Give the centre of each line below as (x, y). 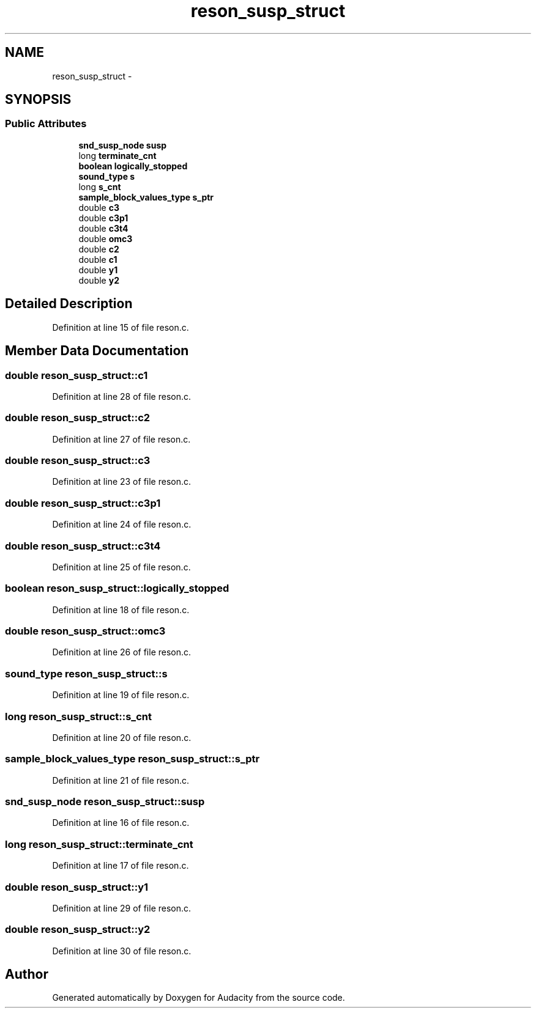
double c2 (99, 249)
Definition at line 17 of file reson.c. (121, 866)
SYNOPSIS (38, 100)
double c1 (98, 259)
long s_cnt (100, 186)
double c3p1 (103, 218)
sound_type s (107, 176)
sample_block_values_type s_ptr (146, 197)
